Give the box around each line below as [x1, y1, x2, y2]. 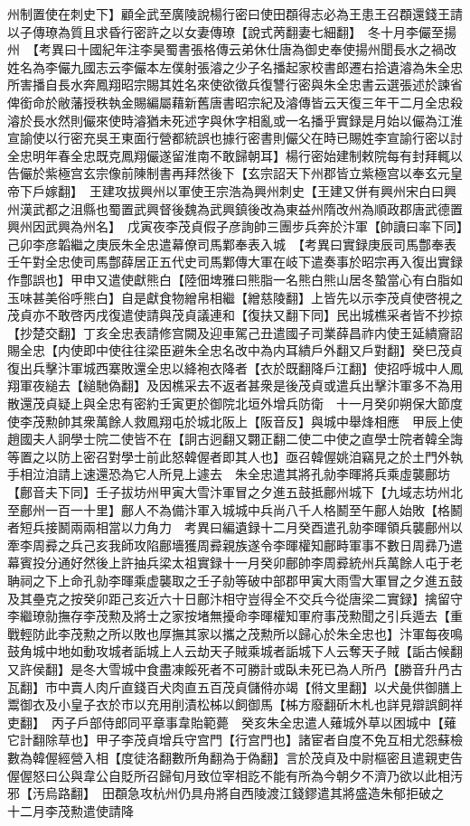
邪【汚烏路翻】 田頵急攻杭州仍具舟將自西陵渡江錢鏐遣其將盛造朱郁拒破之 [7, 784, 444, 803]
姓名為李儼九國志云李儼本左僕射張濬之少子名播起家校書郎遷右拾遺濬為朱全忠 [7, 57, 463, 76]
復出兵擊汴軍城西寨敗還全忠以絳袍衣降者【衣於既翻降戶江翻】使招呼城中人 [7, 358, 450, 377]
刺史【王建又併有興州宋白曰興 [278, 181, 456, 200]
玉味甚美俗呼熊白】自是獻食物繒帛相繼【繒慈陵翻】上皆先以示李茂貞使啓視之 [7, 287, 463, 306]
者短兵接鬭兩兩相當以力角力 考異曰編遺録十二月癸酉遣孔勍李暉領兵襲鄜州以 [7, 518, 463, 537]
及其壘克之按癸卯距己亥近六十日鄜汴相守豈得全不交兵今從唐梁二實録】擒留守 [7, 588, 463, 607]
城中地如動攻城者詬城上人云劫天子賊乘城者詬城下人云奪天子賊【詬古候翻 [32, 642, 463, 661]
